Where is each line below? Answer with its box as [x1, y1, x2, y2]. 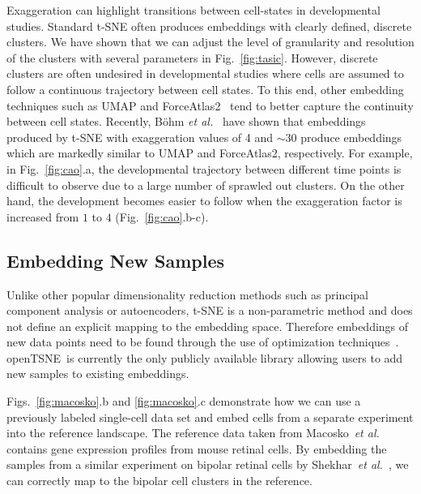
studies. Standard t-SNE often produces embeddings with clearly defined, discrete [6, 17, 412, 34]
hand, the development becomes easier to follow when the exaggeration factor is [6, 192, 402, 209]
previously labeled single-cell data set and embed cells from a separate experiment [6, 408, 414, 425]
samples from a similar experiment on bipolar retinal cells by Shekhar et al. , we [6, 456, 409, 473]
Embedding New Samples [6, 247, 225, 273]
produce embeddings [300, 128, 402, 145]
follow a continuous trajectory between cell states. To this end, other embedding [6, 80, 404, 97]
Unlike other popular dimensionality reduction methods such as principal [6, 286, 368, 303]
